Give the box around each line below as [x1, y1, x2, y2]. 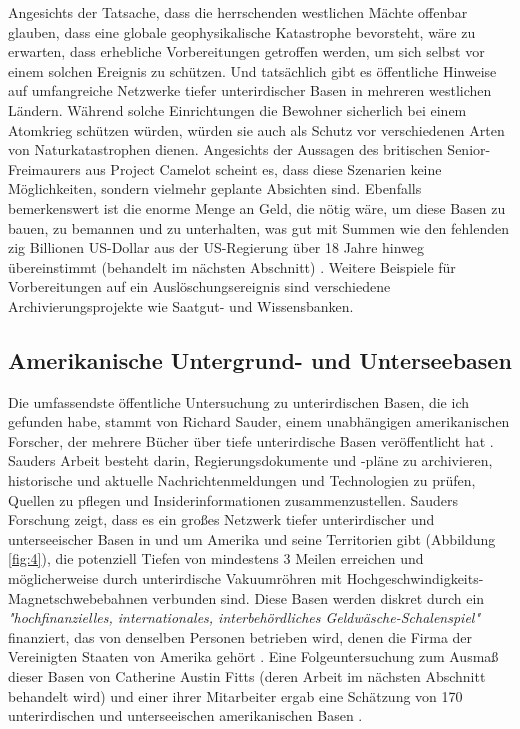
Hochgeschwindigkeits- [346, 568, 484, 589]
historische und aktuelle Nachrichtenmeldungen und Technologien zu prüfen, [8, 470, 476, 491]
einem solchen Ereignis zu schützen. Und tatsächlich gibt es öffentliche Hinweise [8, 60, 497, 81]
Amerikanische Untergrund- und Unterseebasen [8, 344, 512, 375]
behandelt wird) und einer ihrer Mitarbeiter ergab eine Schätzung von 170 [8, 685, 463, 706]
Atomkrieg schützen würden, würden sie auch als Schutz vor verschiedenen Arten [8, 119, 505, 140]
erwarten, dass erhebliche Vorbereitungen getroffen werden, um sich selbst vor [8, 41, 485, 62]
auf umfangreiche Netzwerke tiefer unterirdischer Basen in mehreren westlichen [8, 80, 492, 101]
